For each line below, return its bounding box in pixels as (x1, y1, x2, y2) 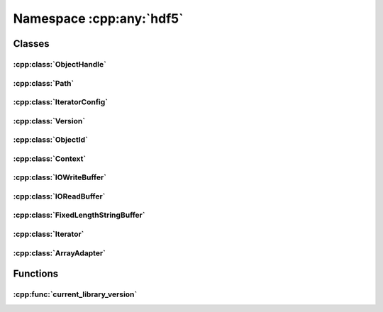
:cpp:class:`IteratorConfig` (13, 97, 109, 107)
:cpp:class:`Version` (13, 116, 85, 126)
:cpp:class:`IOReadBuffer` (13, 191, 106, 201)
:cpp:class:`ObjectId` (13, 135, 89, 145)
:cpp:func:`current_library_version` (13, 289, 138, 299)
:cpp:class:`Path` (13, 78, 74, 88)
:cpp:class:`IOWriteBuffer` (13, 172, 106, 182)
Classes (13, 38, 50, 50)
